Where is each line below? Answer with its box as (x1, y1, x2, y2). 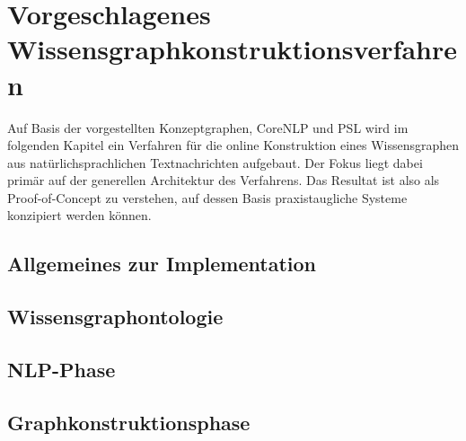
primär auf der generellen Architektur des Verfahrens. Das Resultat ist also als (7, 171, 440, 190)
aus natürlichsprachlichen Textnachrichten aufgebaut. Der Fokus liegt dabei (7, 153, 423, 172)
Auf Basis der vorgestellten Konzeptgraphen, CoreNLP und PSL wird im (7, 118, 409, 137)
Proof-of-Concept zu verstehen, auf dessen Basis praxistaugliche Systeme (7, 188, 408, 207)
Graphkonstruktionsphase (7, 408, 251, 436)
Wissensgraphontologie (7, 303, 224, 331)
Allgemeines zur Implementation (7, 250, 316, 278)
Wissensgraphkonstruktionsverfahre (7, 31, 457, 67)
